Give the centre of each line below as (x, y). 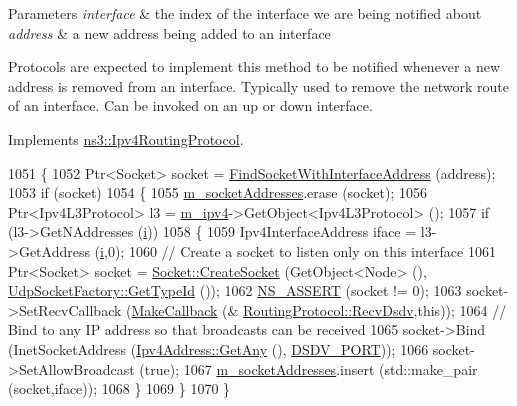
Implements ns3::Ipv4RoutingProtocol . (126, 138)
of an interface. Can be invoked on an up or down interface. (190, 105)
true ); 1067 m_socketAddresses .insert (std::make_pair (311, 368)
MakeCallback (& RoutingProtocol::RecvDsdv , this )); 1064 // (319, 309)
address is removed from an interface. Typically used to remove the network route (259, 85)
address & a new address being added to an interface (169, 32)
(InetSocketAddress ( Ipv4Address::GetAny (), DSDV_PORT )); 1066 (218, 348)
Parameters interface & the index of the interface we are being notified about (245, 13)
